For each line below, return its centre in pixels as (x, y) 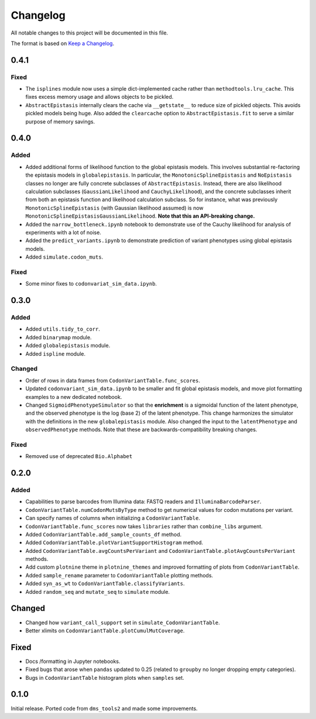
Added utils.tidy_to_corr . (63, 329)
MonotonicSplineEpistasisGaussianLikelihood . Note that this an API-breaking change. (140, 216)
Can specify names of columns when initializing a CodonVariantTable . (113, 518)
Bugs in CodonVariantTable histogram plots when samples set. (105, 677)
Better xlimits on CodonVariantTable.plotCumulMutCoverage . (105, 630)
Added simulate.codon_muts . (64, 257)
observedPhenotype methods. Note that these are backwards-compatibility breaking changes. (141, 429)
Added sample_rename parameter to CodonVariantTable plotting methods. (119, 575)
